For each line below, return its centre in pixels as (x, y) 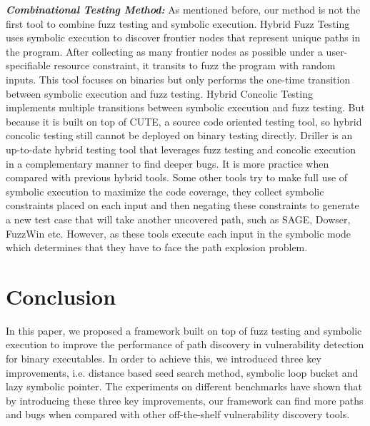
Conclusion (61, 296)
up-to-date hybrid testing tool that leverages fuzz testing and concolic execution (181, 149)
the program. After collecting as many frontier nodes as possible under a (164, 51)
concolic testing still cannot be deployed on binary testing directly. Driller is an (179, 135)
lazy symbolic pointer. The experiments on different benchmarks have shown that (184, 386)
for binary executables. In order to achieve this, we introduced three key (164, 358)
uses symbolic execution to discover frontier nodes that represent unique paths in (183, 37)
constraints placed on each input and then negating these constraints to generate (182, 205)
